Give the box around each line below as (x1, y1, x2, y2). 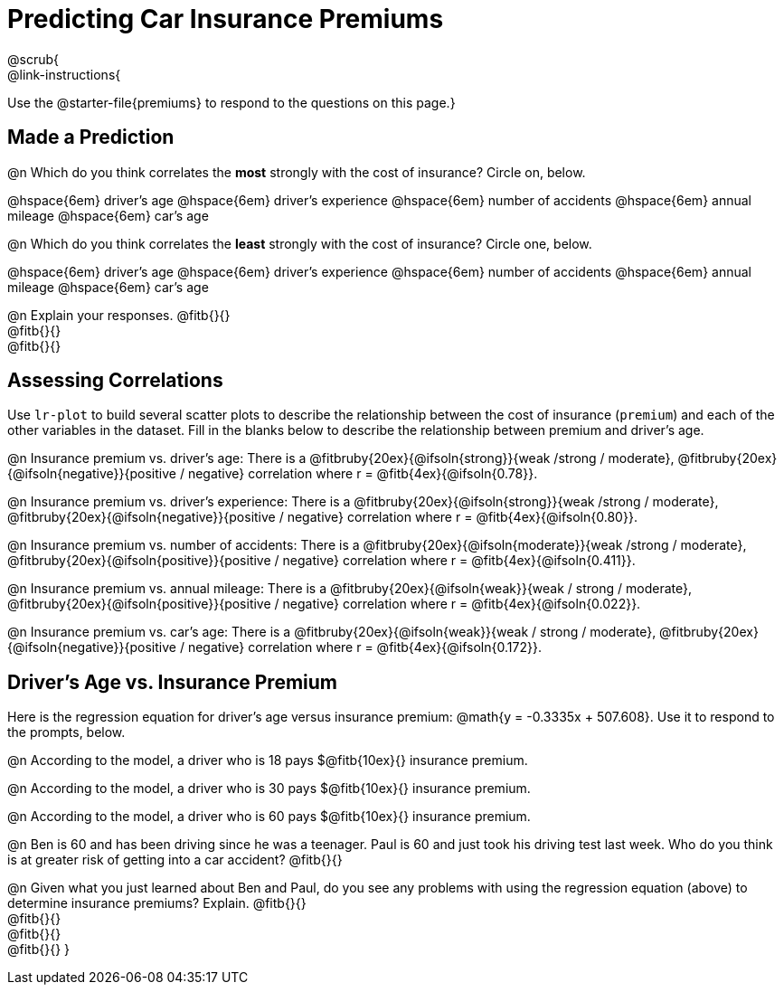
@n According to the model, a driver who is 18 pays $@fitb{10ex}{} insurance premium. (7, 752, 528, 769)
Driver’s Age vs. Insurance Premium (7, 670, 337, 694)
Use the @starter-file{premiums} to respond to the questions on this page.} (7, 94, 456, 110)
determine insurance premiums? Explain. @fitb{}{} (7, 895, 307, 912)
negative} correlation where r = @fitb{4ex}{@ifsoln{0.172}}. (187, 639, 542, 656)
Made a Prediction (7, 126, 175, 149)
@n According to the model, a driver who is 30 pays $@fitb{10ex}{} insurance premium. (7, 780, 531, 797)
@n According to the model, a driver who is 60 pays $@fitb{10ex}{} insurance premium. (7, 808, 531, 825)
